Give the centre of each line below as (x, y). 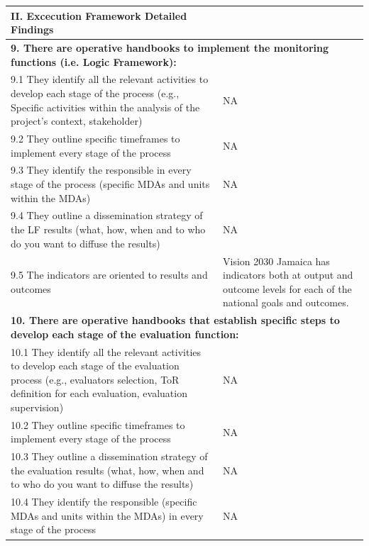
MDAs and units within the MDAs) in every (107, 515)
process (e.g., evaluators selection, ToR (95, 379)
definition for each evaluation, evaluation (99, 393)
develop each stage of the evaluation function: (125, 334)
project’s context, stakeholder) (77, 121)
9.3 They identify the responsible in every (101, 170)
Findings (32, 29)
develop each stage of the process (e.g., (95, 93)
